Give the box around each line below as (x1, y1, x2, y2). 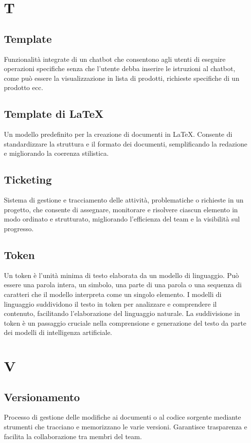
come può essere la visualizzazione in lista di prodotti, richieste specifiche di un (4, 73, 239, 83)
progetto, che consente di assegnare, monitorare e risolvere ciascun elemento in (4, 204, 238, 214)
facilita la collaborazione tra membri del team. (4, 431, 142, 441)
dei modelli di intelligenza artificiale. (4, 327, 112, 337)
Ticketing (4, 172, 52, 187)
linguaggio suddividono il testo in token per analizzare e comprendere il (4, 298, 217, 309)
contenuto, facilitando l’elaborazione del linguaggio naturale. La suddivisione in (4, 308, 240, 318)
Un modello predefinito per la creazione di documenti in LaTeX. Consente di (4, 129, 233, 139)
